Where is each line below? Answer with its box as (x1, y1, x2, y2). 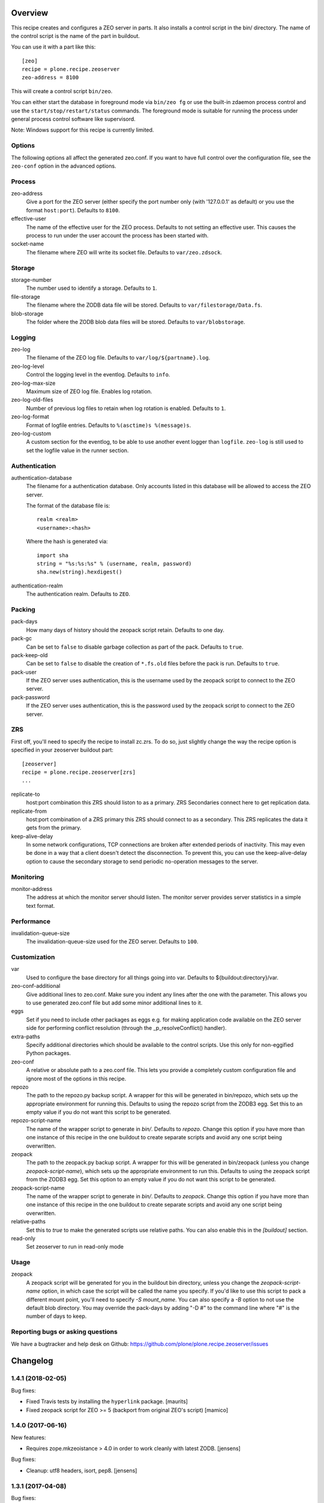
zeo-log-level (11, 363, 44, 370)
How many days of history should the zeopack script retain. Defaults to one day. (26, 626, 224, 634)
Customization (11, 953, 55, 961)
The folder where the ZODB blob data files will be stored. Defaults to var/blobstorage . (26, 318, 245, 325)
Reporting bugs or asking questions (11, 1327, 118, 1336)
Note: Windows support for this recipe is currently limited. (11, 126, 154, 133)
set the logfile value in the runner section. (26, 447, 129, 454)
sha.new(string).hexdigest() (37, 569, 122, 575)
